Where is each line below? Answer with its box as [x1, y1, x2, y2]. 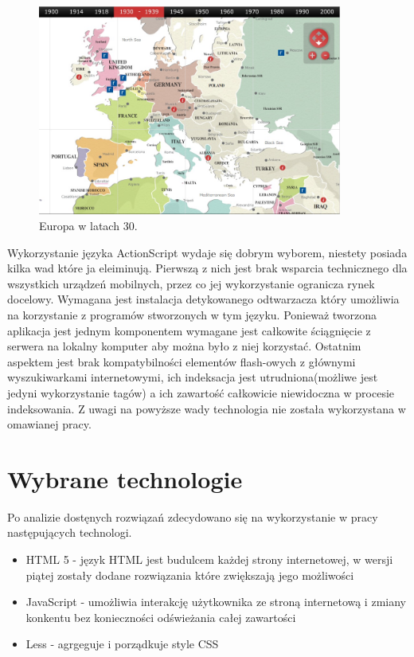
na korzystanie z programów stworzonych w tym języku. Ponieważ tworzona [7, 306, 377, 323]
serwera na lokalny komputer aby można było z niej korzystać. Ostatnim [7, 338, 361, 354]
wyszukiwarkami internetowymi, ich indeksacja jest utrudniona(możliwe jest [7, 369, 378, 385]
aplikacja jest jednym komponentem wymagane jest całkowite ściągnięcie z [7, 322, 371, 338]
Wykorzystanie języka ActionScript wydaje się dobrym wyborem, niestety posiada [7, 244, 408, 260]
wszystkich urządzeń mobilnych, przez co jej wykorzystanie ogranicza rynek [7, 275, 375, 291]
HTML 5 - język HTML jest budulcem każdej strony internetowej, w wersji [25, 551, 393, 568]
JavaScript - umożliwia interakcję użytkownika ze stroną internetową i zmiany [25, 593, 406, 610]
